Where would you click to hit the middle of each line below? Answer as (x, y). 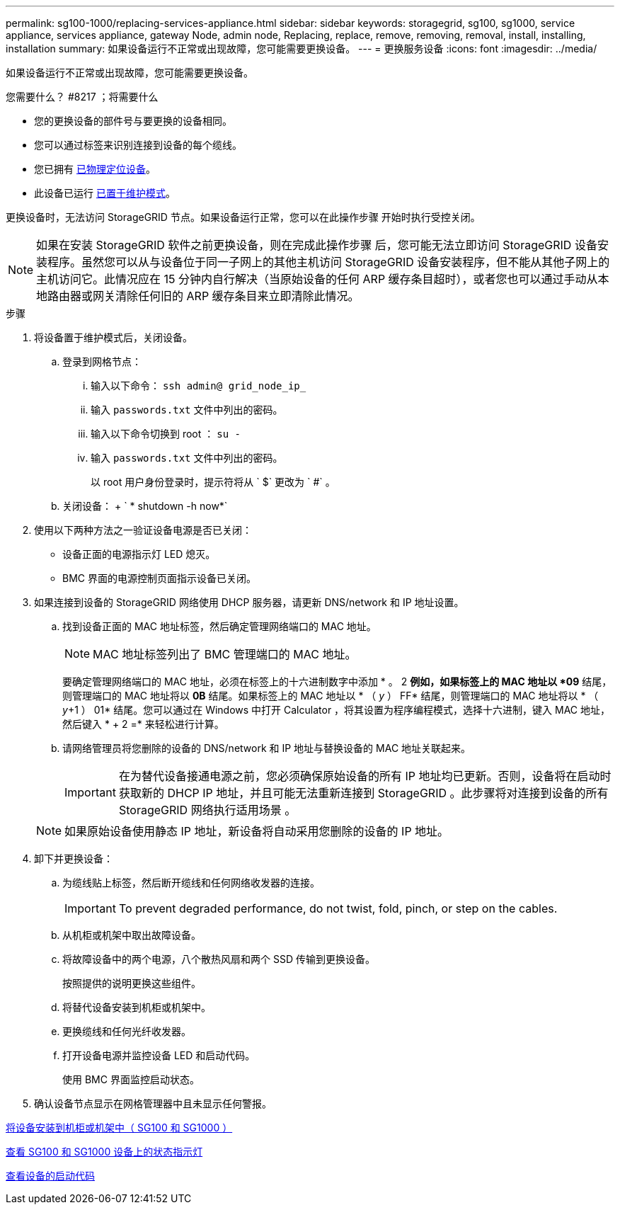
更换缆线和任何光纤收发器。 (127, 1031)
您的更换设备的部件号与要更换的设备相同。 (133, 121)
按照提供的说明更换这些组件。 (132, 983)
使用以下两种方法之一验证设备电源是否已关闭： (143, 530)
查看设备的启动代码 (50, 1176)
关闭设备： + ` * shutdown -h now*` (145, 506)
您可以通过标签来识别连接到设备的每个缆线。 (138, 145)
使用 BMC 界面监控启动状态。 (131, 1079)
